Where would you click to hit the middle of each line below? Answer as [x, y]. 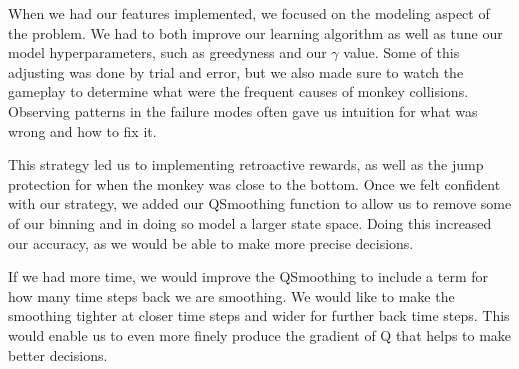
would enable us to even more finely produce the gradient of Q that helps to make [260, 334]
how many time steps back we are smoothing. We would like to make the [231, 295]
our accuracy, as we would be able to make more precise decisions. [211, 242]
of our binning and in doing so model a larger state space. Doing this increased [250, 222]
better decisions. [58, 354]
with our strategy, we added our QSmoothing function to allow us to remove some [260, 203]
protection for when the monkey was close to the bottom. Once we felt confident [254, 183]
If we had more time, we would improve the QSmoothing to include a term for [248, 276]
